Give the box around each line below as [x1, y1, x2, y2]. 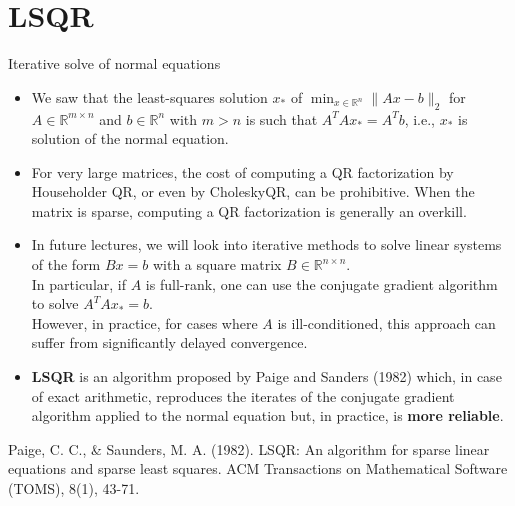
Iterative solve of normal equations [8, 53, 221, 74]
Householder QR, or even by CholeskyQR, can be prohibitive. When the [31, 181, 475, 202]
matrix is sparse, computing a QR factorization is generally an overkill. [31, 200, 467, 221]
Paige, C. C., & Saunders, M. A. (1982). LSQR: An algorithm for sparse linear [8, 438, 490, 459]
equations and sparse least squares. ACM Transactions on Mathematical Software [8, 458, 508, 479]
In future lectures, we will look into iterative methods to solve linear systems [31, 234, 502, 255]
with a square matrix [152, 254, 282, 275]
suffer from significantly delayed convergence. [31, 332, 308, 353]
